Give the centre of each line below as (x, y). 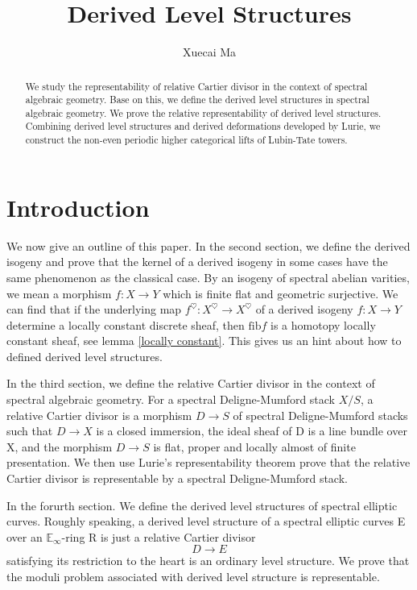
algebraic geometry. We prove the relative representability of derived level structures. (203, 112)
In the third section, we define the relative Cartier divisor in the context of (191, 383)
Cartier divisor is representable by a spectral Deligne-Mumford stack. (177, 478)
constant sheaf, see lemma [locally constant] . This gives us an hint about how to (204, 341)
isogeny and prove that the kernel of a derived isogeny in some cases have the (197, 262)
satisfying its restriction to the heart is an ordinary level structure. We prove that (208, 561)
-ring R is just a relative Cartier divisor (159, 536)
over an (25, 536)
